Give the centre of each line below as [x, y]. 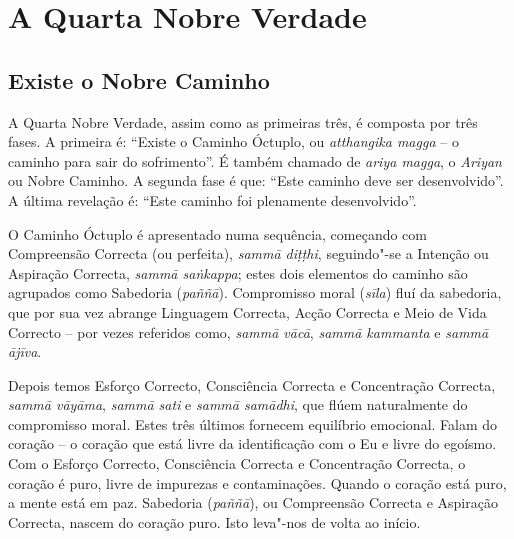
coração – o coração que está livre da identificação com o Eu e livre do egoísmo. [252, 443]
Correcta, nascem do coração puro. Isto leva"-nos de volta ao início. [214, 521]
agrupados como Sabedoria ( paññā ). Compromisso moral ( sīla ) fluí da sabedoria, [255, 292]
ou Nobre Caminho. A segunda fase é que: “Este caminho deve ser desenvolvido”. [256, 180]
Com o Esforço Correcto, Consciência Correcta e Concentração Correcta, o [237, 463]
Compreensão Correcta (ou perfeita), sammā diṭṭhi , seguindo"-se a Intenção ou [248, 253]
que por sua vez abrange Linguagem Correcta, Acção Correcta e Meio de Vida [247, 311]
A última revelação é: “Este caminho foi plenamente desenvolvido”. [212, 199]
